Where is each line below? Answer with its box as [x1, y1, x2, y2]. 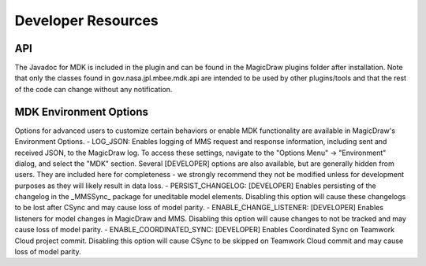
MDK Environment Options [14, 105, 149, 118]
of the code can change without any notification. [14, 84, 173, 94]
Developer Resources [14, 12, 159, 29]
